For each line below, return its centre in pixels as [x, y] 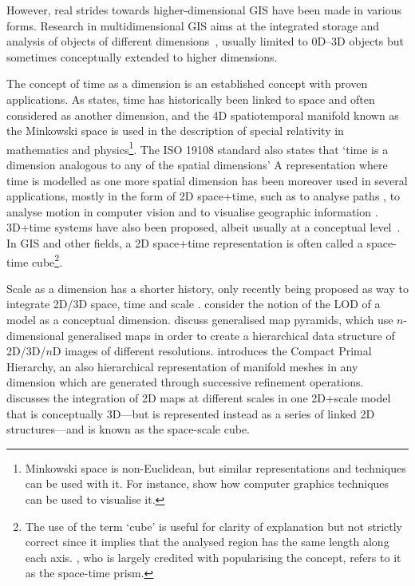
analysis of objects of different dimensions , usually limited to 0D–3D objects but [205, 41]
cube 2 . [47, 260]
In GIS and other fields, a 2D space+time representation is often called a [185, 242]
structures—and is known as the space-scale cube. [128, 429]
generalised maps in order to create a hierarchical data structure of [231, 335]
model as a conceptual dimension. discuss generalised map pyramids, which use [200, 319]
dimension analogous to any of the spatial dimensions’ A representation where [197, 164]
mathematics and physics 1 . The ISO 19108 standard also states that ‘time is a [198, 148]
